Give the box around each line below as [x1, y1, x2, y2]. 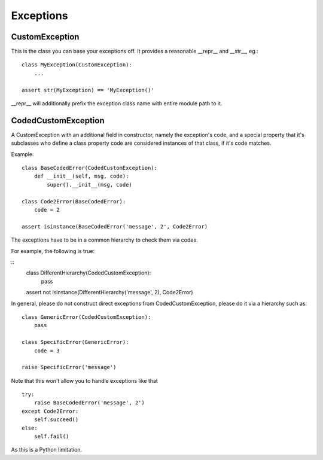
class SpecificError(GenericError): [22, 339, 129, 346]
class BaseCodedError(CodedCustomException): [22, 164, 158, 172]
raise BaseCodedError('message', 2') [33, 400, 145, 406]
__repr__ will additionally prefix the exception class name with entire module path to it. [11, 100, 223, 107]
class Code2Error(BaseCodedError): [22, 198, 126, 205]
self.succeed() [33, 416, 79, 423]
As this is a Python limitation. [11, 446, 83, 453]
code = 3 [33, 347, 60, 354]
